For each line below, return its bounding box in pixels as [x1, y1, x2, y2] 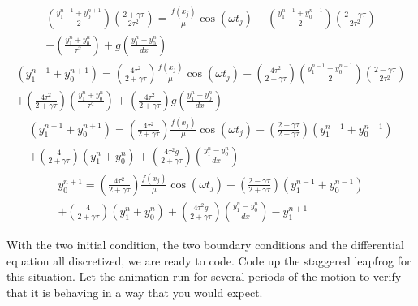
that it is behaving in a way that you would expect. [6, 283, 263, 300]
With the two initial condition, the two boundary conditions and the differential [6, 236, 404, 253]
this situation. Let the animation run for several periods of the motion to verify [6, 268, 402, 285]
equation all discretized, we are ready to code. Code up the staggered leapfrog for [6, 252, 412, 269]
